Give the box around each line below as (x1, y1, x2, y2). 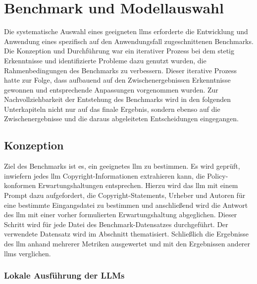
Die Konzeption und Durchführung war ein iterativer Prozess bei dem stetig (4, 46, 235, 56)
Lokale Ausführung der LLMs (4, 269, 125, 282)
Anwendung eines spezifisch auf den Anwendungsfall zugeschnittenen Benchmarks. (4, 36, 254, 46)
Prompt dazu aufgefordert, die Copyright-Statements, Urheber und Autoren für (4, 190, 246, 200)
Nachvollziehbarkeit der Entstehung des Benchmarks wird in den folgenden (4, 94, 231, 104)
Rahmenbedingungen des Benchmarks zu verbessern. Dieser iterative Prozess (4, 65, 237, 75)
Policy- (207, 170, 228, 181)
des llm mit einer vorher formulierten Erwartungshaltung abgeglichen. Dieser (4, 209, 237, 220)
